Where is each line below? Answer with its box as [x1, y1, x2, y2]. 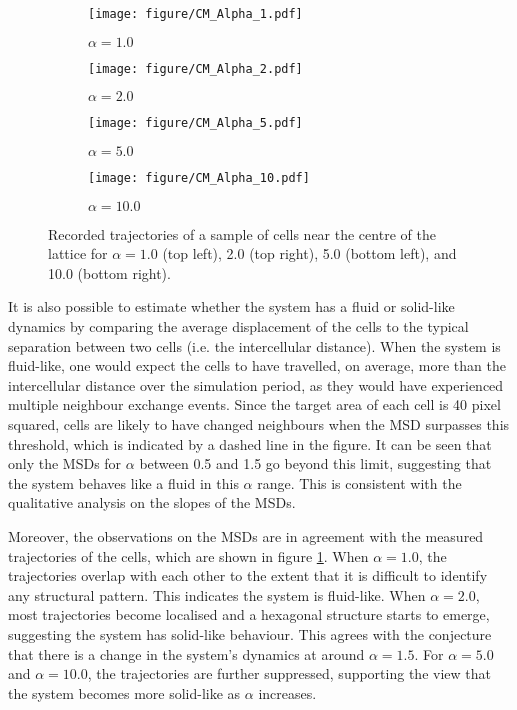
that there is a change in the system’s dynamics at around [8, 643, 365, 664]
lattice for [48, 243, 108, 264]
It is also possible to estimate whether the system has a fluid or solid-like [8, 296, 455, 317]
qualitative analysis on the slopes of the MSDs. [8, 492, 296, 513]
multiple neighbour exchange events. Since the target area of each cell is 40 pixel [8, 394, 501, 415]
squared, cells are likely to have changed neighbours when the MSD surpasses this [8, 413, 510, 434]
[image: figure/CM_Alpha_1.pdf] [88, 7, 303, 21]
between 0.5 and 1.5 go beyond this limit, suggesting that [139, 453, 492, 474]
